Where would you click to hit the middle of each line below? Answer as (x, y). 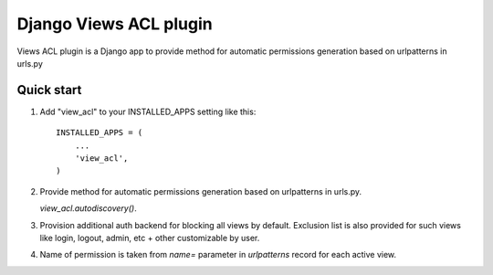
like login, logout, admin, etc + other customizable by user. (150, 238)
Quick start (49, 90)
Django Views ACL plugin (115, 24)
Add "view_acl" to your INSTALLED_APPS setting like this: (148, 111)
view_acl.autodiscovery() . (88, 208)
